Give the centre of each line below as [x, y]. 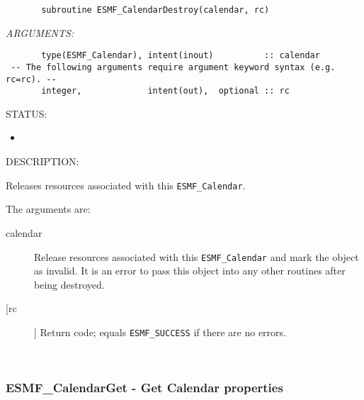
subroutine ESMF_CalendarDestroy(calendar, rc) [155, 10]
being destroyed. [69, 284]
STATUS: [27, 113]
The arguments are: [48, 209]
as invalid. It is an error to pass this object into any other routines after [190, 271]
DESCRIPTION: [42, 161]
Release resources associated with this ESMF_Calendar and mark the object [197, 256]
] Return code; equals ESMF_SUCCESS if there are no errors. [160, 332]
